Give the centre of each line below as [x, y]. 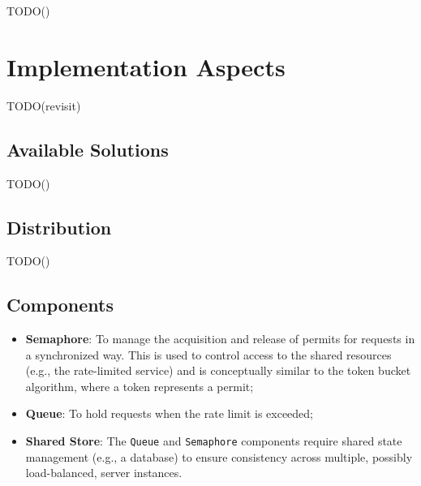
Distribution [59, 227]
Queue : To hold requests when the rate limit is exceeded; [169, 413]
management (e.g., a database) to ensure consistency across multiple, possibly [219, 456]
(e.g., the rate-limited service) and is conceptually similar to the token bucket [218, 370]
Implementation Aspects [146, 66]
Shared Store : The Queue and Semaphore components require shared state [214, 441]
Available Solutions [88, 149]
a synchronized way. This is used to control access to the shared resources [208, 354]
